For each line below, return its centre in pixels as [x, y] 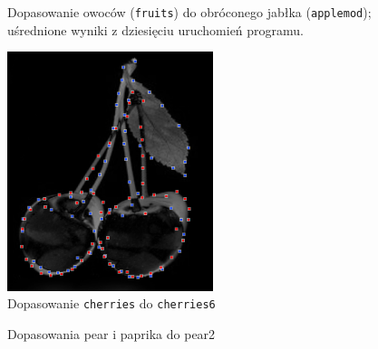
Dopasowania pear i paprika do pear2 [111, 334]
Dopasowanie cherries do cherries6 [111, 303]
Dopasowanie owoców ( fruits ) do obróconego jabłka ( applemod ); [189, 12]
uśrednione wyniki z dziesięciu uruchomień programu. [155, 29]
